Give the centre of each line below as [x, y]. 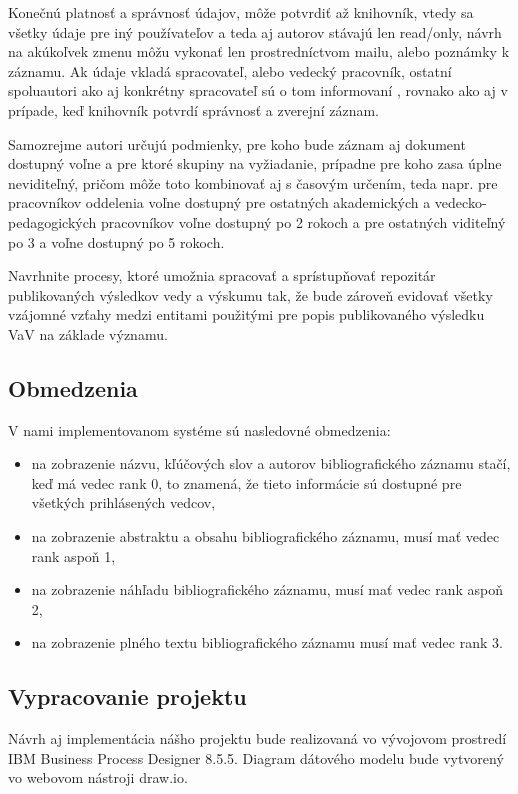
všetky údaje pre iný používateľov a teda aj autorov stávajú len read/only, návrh [255, 31]
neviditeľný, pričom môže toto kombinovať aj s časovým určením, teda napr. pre [253, 182]
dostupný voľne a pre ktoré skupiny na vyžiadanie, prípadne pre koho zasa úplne [255, 163]
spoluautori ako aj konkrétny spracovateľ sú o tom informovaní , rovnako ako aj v [258, 90]
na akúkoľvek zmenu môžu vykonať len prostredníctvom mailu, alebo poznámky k [259, 51]
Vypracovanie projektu [127, 696]
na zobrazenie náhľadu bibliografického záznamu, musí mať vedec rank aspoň [267, 589]
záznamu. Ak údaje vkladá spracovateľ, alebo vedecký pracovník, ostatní [230, 70]
